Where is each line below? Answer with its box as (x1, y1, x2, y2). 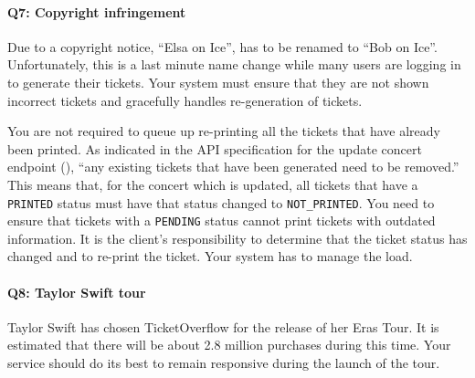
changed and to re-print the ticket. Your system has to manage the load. (7, 247, 413, 266)
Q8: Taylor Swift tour (7, 282, 146, 301)
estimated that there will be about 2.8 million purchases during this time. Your (7, 335, 451, 354)
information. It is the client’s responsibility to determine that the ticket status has (7, 228, 468, 247)
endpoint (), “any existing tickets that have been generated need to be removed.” (7, 157, 459, 176)
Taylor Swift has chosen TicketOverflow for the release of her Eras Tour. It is (7, 317, 439, 336)
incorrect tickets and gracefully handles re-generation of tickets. (7, 90, 363, 110)
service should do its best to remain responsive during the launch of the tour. (7, 353, 440, 373)
